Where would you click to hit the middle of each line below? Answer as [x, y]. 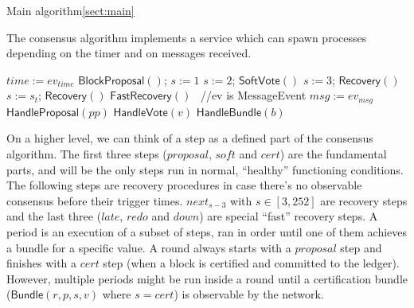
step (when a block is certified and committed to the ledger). [251, 263]
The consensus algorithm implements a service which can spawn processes [187, 37]
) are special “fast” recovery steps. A [289, 216]
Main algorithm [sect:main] [70, 10]
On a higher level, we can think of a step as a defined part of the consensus [190, 138]
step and [361, 247]
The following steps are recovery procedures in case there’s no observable [184, 185]
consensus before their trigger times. [95, 200]
